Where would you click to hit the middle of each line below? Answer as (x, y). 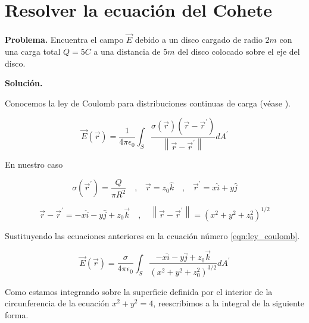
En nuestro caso (34, 164)
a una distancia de (127, 51)
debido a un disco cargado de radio (199, 40)
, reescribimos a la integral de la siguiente (229, 303)
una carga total (33, 51)
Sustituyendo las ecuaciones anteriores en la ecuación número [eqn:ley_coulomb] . (152, 235)
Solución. (24, 83)
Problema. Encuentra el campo (64, 40)
